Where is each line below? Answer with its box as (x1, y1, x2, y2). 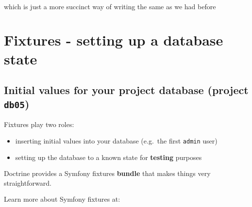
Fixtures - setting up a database (4, 30, 223, 49)
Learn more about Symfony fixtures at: (4, 194, 120, 204)
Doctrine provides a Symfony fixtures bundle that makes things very (4, 168, 211, 178)
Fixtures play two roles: (4, 119, 74, 129)
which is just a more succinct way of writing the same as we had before (4, 1, 216, 11)
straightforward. (4, 177, 51, 188)
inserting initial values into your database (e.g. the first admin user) (15, 135, 218, 145)
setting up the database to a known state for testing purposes (15, 152, 202, 162)
